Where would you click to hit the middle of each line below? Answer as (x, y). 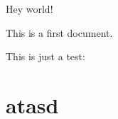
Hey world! (29, 8)
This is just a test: (45, 56)
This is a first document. (59, 32)
